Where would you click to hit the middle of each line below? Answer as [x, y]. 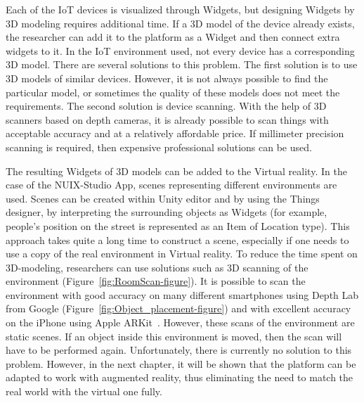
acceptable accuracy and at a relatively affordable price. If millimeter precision [175, 133]
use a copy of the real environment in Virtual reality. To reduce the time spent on [182, 254]
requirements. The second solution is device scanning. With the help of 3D [166, 106]
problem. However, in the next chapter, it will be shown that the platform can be [181, 363]
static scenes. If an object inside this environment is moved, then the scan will [174, 336]
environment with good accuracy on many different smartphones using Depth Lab [182, 294]
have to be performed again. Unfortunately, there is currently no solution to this [179, 350]
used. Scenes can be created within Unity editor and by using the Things [163, 198]
